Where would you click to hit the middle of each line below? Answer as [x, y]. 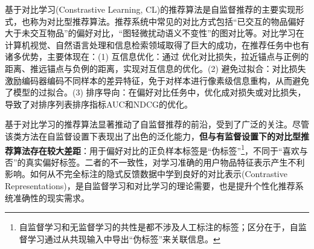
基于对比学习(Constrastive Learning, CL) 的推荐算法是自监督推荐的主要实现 [150, 9]
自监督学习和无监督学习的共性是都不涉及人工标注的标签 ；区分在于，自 [159, 227]
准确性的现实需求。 [51, 197]
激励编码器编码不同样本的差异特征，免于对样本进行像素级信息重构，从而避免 [157, 80]
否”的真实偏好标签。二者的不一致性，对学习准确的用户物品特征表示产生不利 [155, 162]
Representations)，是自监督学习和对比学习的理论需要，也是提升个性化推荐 [150, 185]
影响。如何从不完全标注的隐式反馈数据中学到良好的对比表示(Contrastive [146, 174]
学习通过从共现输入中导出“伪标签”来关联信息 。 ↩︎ [124, 238]
